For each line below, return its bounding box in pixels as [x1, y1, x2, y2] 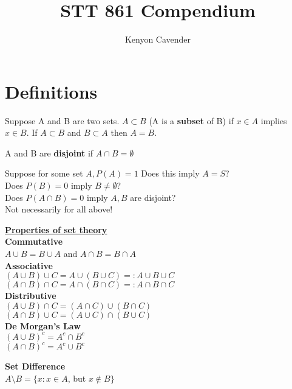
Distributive [5, 289, 56, 302]
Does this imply [141, 167, 200, 180]
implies [260, 114, 287, 127]
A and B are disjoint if [5, 146, 93, 159]
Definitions [5, 79, 98, 103]
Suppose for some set [5, 167, 83, 180]
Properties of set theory [5, 223, 107, 236]
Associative [5, 259, 53, 272]
